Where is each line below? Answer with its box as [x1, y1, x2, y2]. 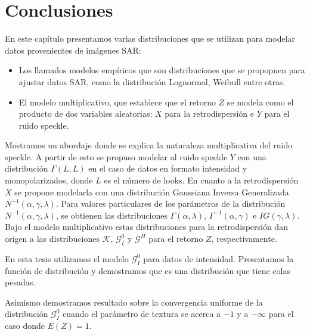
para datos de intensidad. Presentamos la [143, 252, 294, 265]
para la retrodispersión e [165, 107, 254, 120]
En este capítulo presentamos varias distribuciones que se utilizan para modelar [5, 32, 296, 45]
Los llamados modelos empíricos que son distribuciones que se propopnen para [18, 64, 305, 76]
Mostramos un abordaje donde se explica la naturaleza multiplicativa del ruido [5, 139, 293, 151]
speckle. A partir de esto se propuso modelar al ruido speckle [5, 150, 228, 163]
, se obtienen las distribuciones [55, 209, 168, 221]
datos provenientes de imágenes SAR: [5, 43, 141, 56]
